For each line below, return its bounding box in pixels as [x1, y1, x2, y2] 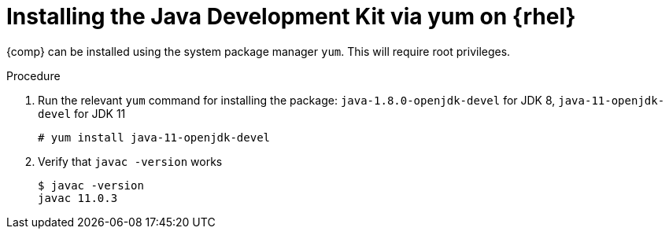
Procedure [6, 68, 61, 83]
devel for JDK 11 [38, 106, 126, 120]
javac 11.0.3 [38, 191, 118, 204]
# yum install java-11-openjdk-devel [38, 130, 271, 144]
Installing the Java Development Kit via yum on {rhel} [6, 3, 576, 30]
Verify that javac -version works [38, 154, 223, 168]
